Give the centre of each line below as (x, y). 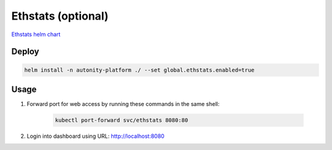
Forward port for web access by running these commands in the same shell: (123, 104)
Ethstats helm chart (36, 34)
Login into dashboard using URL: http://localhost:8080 (96, 136)
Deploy (25, 52)
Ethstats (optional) (60, 16)
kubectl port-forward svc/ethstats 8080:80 (122, 120)
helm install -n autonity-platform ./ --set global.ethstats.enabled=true (140, 70)
